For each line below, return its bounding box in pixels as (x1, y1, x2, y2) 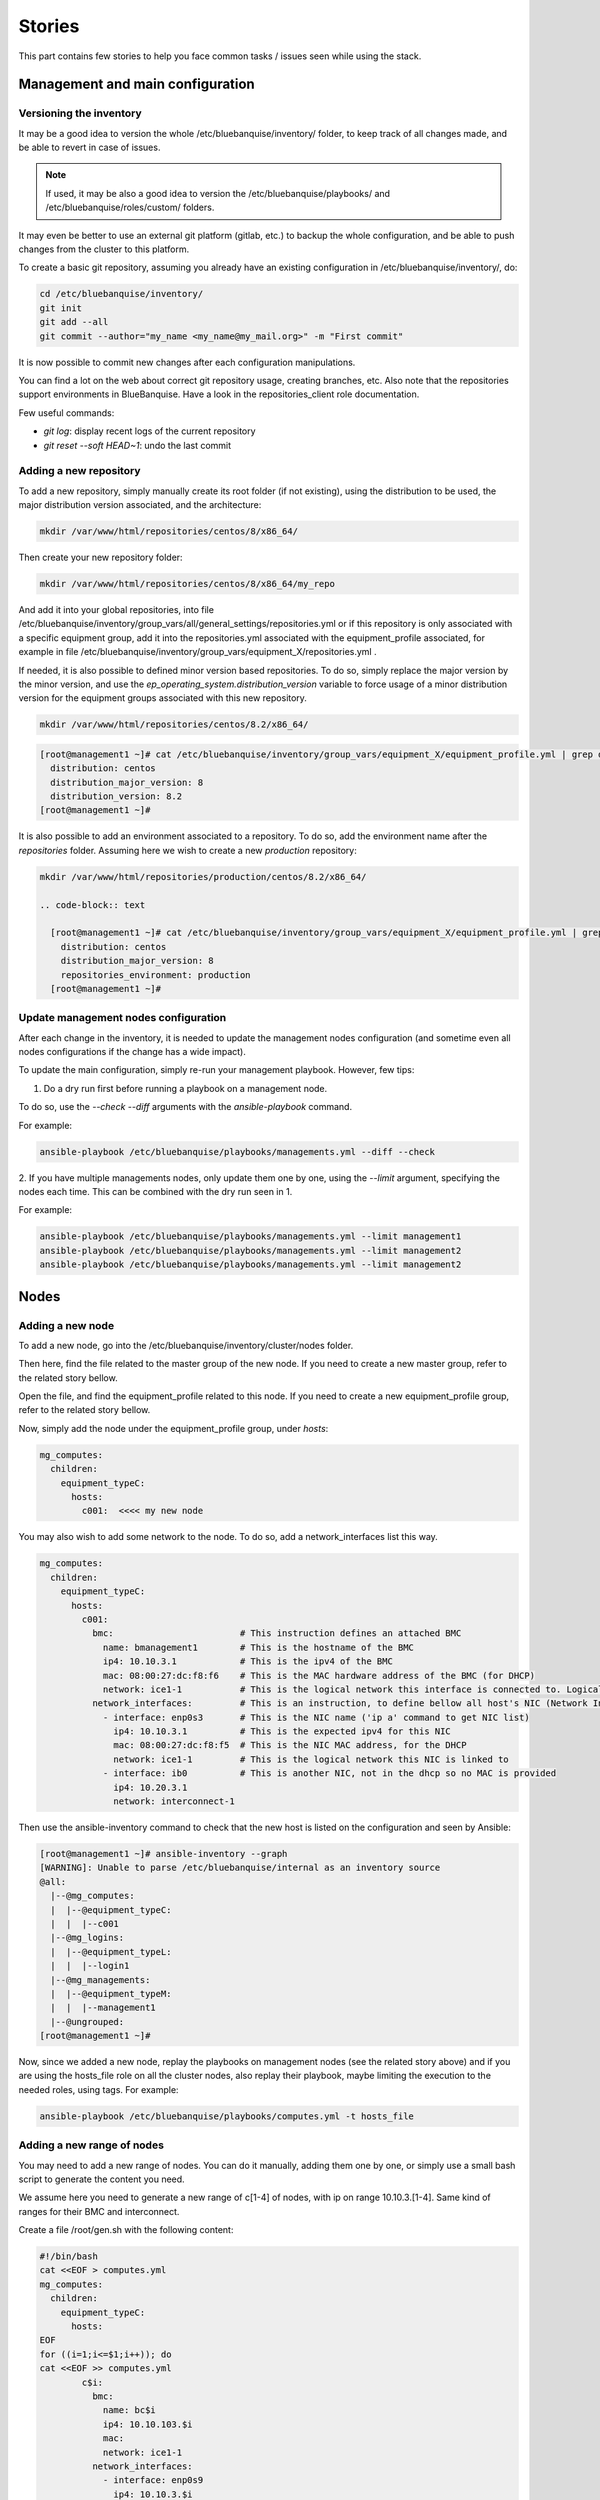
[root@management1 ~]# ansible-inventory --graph (39, 1848, 288, 1859)
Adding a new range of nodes (18, 2138, 165, 2152)
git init (39, 302, 83, 314)
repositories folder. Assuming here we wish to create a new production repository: (18, 844, 357, 856)
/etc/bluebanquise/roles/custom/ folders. (45, 201, 215, 214)
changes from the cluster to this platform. (18, 243, 190, 255)
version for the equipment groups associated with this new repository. (18, 692, 307, 704)
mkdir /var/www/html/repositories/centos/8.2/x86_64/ (39, 719, 309, 730)
